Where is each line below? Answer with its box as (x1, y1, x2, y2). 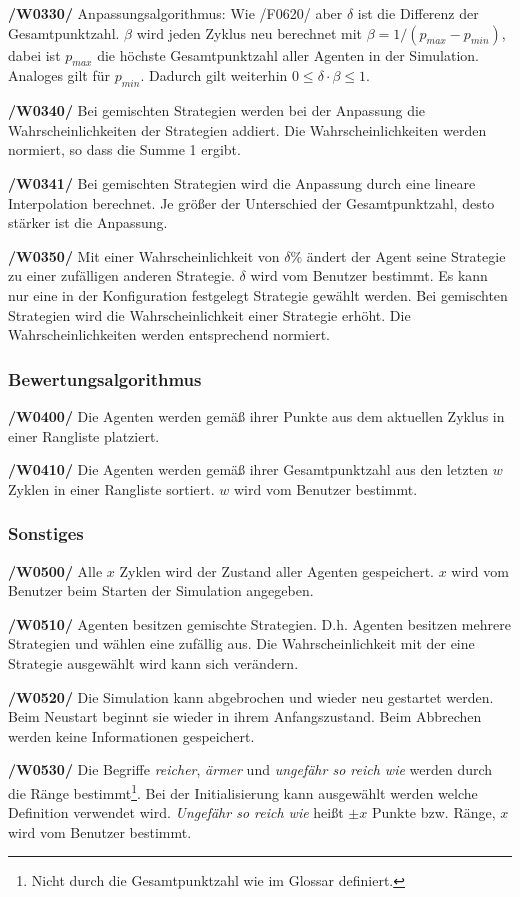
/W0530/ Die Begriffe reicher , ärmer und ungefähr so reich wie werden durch (8, 759, 493, 780)
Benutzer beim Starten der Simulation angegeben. (8, 580, 314, 601)
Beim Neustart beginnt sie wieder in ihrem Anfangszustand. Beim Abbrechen (8, 706, 482, 727)
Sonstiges (8, 521, 84, 546)
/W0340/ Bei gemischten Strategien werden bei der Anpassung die (8, 100, 426, 121)
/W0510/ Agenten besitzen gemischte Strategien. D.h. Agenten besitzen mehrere (8, 613, 511, 634)
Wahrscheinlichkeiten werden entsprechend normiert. (8, 324, 330, 345)
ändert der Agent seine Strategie (306, 245, 506, 266)
